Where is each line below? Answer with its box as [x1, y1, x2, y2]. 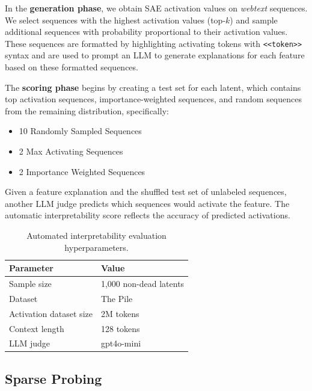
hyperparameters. [64, 241, 129, 253]
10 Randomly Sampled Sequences [19, 125, 142, 137]
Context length [9, 322, 64, 334]
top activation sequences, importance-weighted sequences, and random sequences [5, 93, 302, 105]
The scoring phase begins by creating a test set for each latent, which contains [5, 81, 301, 93]
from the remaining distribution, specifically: [5, 104, 169, 117]
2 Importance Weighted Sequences [19, 165, 145, 177]
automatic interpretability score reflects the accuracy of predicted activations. [5, 209, 290, 221]
